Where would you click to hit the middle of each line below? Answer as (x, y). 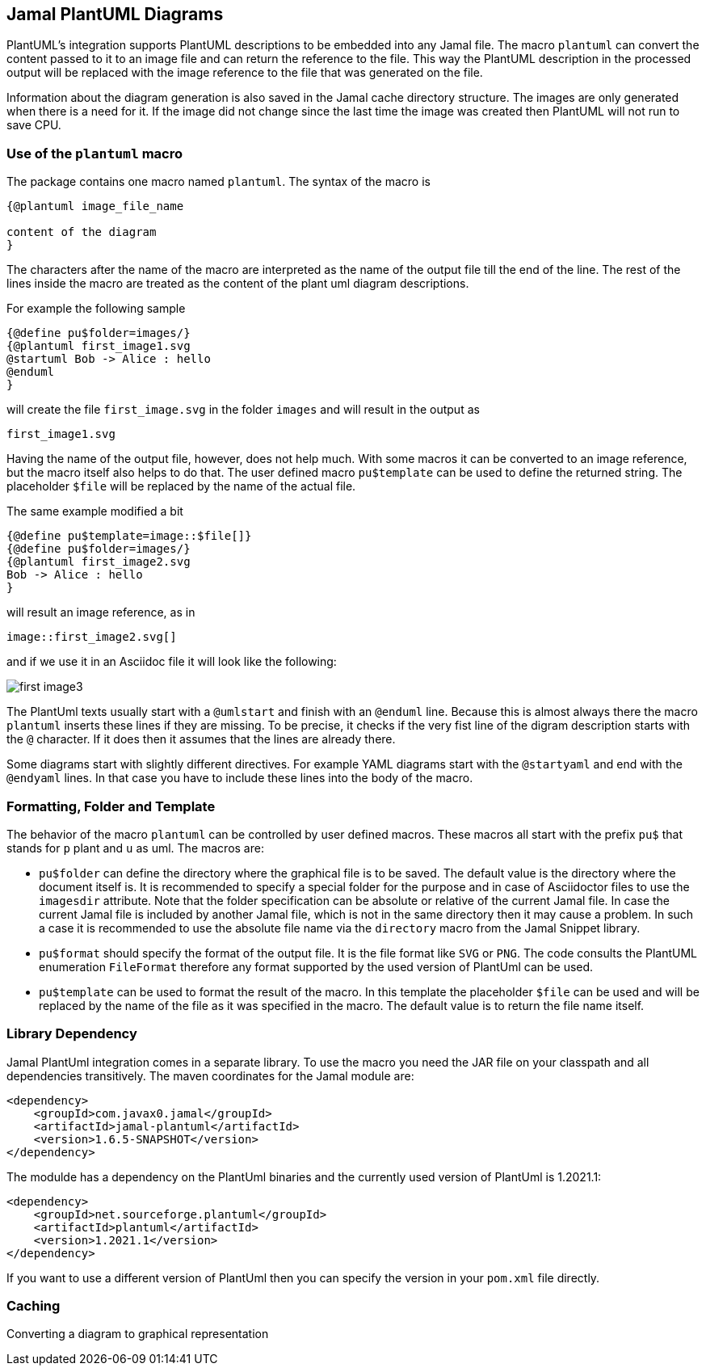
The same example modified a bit (95, 511)
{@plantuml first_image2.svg (99, 562)
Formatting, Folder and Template (111, 806)
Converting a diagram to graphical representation (138, 1334)
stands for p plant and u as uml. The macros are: (135, 848)
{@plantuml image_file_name (95, 206)
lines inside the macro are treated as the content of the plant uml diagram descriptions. (238, 284)
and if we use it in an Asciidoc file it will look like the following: (172, 662)
